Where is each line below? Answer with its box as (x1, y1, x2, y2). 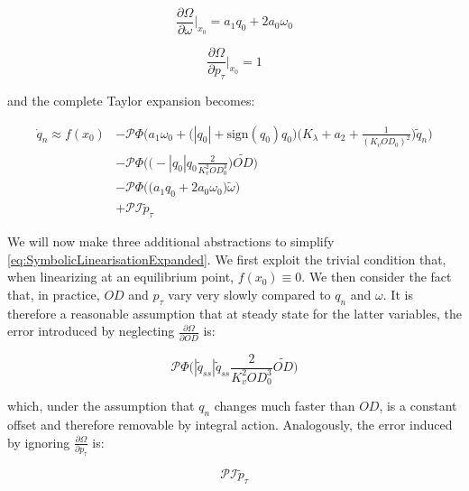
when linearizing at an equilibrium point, (7, 267, 234, 286)
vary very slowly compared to (168, 284, 331, 303)
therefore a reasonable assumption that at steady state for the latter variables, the (7, 303, 462, 322)
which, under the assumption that (7, 396, 195, 415)
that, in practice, (7, 284, 100, 303)
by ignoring (7, 432, 70, 451)
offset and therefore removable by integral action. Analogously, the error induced (7, 415, 453, 434)
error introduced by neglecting (7, 321, 175, 340)
